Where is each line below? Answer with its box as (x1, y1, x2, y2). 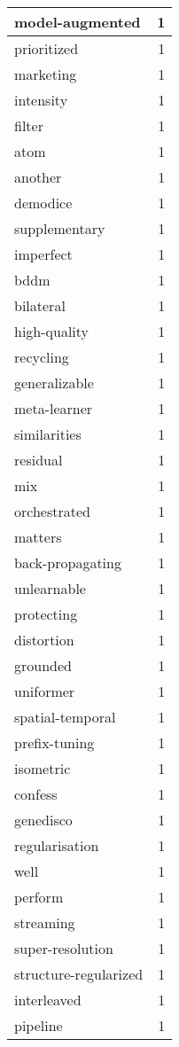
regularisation (14, 835, 99, 856)
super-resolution (14, 938, 113, 958)
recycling (14, 347, 69, 367)
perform (14, 887, 64, 907)
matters (14, 527, 62, 547)
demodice (14, 192, 73, 213)
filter (14, 115, 43, 136)
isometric (14, 758, 71, 778)
